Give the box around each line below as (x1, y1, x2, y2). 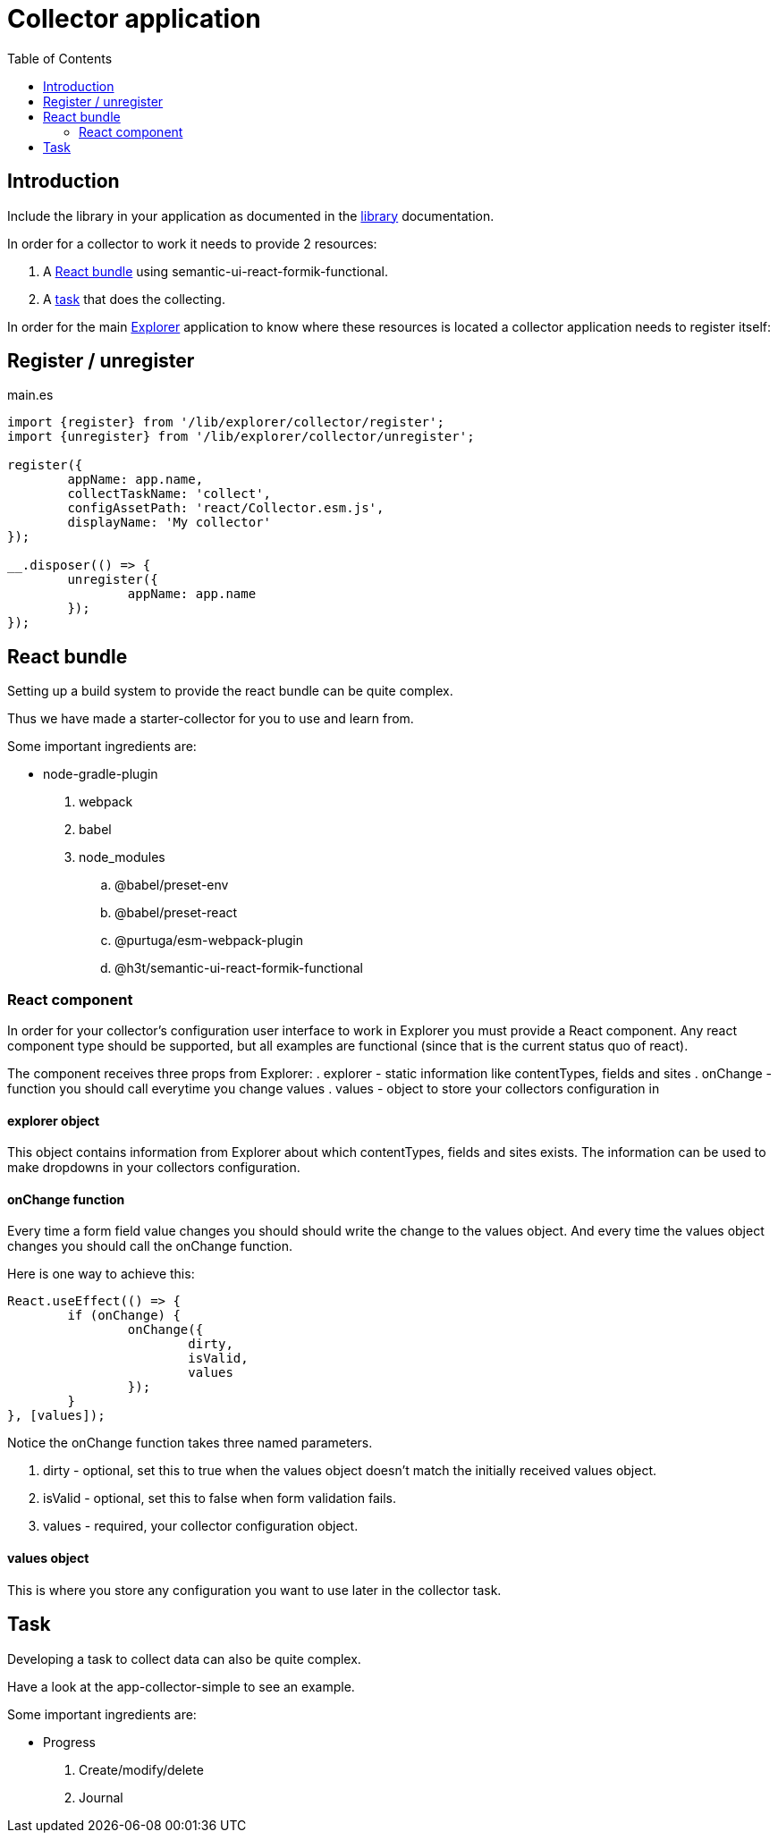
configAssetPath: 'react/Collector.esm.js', (67, 501, 385, 516)
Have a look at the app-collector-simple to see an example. (7, 1678, 355, 1694)
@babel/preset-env (114, 877, 229, 893)
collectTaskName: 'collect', (67, 486, 272, 502)
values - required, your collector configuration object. (43, 1518, 359, 1534)
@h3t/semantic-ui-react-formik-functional (114, 960, 363, 976)
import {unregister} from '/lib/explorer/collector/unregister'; (7, 429, 475, 444)
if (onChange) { (67, 1308, 181, 1323)
